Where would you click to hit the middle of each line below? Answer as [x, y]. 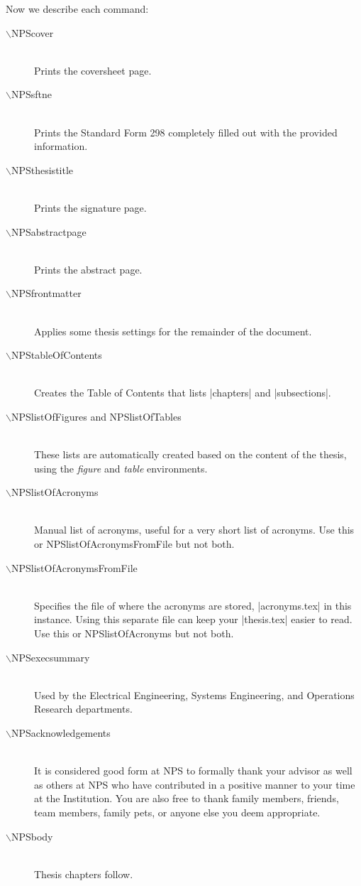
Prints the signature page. [90, 207]
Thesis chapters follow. [84, 874]
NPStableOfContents [56, 355]
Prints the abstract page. [88, 269]
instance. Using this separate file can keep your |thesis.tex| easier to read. [193, 619]
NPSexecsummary [50, 657]
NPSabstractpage [49, 231]
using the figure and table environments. [121, 468]
